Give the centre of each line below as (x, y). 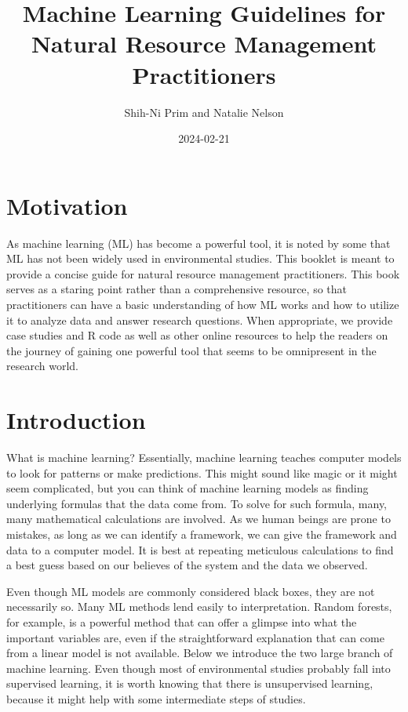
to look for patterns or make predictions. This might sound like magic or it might (202, 472)
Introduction (76, 420)
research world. (42, 366)
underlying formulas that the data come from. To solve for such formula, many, (197, 503)
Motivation (67, 205)
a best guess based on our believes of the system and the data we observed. (187, 565)
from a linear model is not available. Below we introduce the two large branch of (200, 653)
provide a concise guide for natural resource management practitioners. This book (203, 273)
